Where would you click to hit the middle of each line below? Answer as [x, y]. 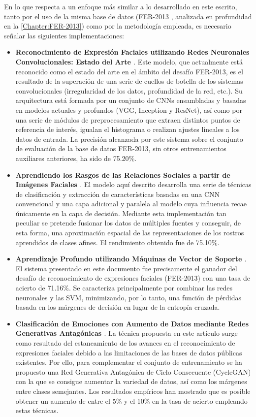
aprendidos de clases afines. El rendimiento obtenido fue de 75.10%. [117, 242]
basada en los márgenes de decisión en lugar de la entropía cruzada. [118, 307]
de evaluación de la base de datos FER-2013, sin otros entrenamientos [121, 148]
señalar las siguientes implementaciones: [64, 35]
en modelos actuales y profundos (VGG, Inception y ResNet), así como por [129, 110]
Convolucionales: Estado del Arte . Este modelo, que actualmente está [129, 61]
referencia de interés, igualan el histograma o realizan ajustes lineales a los [128, 129]
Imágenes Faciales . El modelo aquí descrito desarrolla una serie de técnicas [133, 184]
